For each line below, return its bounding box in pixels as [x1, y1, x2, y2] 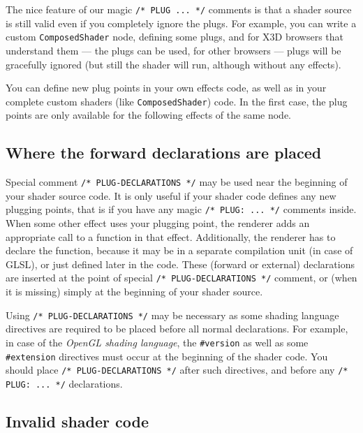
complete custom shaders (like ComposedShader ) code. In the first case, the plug [6, 94, 348, 108]
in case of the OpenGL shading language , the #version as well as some [6, 335, 309, 349]
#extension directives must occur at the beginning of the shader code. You [6, 348, 328, 363]
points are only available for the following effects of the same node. [6, 108, 292, 122]
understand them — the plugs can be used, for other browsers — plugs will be [6, 43, 341, 57]
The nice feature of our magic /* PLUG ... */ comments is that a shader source [6, 2, 352, 16]
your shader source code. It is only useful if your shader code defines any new [6, 188, 336, 203]
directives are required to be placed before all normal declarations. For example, [6, 321, 348, 336]
